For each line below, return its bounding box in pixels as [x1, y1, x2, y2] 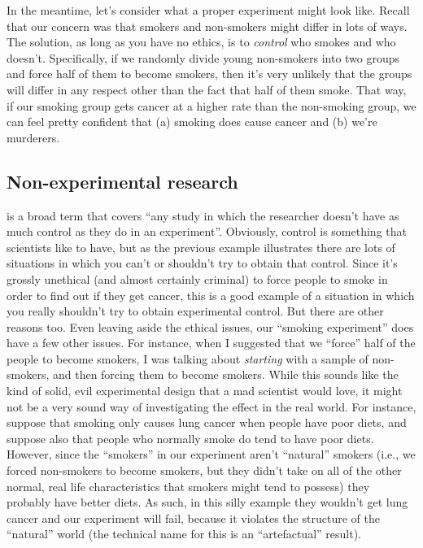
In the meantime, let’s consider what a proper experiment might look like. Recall [7, 2, 410, 18]
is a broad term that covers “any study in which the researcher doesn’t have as [7, 207, 399, 224]
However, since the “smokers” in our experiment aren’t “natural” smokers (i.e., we [7, 446, 416, 463]
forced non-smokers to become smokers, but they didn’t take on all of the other [7, 462, 402, 479]
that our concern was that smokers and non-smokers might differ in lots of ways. [7, 17, 408, 34]
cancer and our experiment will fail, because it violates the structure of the [7, 509, 380, 526]
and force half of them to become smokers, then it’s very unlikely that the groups [7, 65, 412, 82]
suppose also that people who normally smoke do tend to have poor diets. [7, 429, 374, 446]
